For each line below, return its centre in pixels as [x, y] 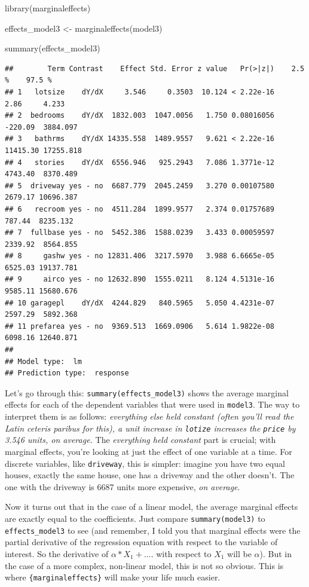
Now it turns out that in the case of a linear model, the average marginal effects [152, 507]
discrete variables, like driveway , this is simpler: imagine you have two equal [145, 463]
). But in [276, 553]
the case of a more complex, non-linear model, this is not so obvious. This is [144, 565]
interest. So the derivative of [57, 553]
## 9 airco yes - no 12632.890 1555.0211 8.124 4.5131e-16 [140, 279]
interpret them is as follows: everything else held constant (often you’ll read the [149, 416]
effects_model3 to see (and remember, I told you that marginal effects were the [153, 530]
